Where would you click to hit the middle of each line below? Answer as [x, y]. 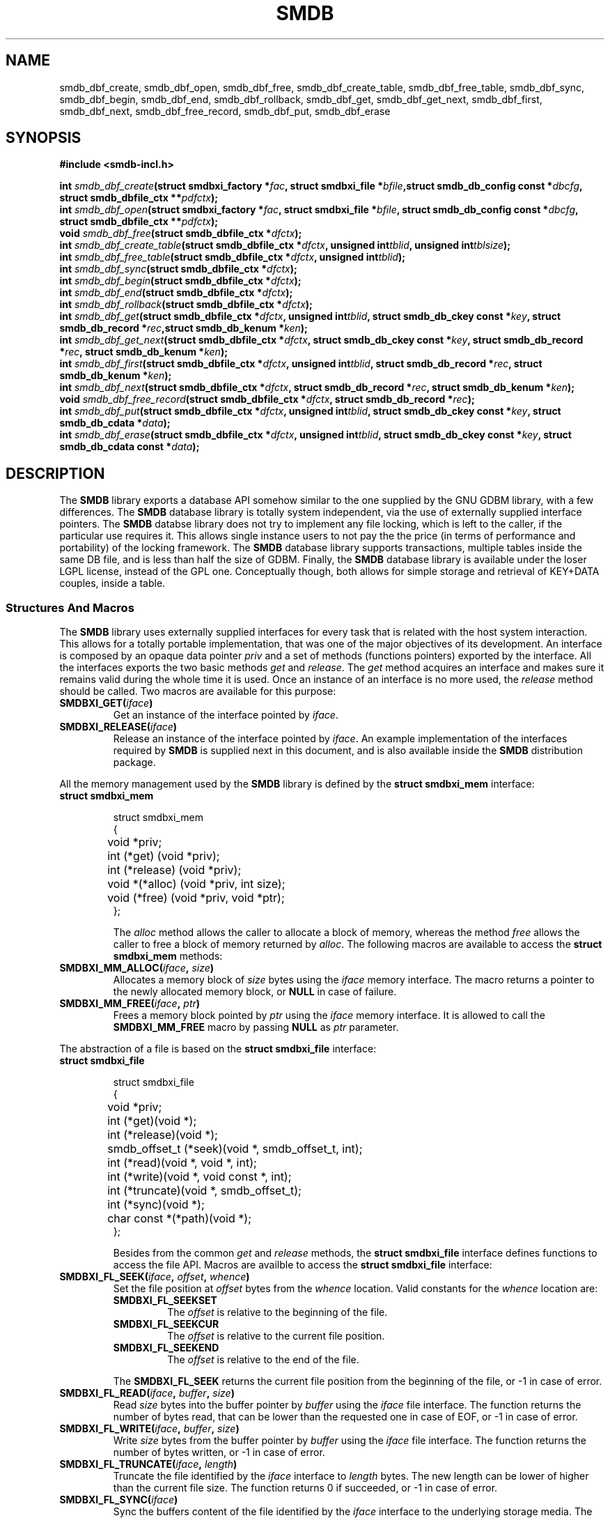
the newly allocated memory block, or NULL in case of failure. [255, 992]
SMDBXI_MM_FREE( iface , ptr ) [130, 1004]
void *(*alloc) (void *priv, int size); [196, 884]
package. [134, 762]
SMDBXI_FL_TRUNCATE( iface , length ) [148, 1464]
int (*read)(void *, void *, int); [182, 1163]
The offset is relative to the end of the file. [263, 1360]
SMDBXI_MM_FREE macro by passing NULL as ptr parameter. [256, 1027]
